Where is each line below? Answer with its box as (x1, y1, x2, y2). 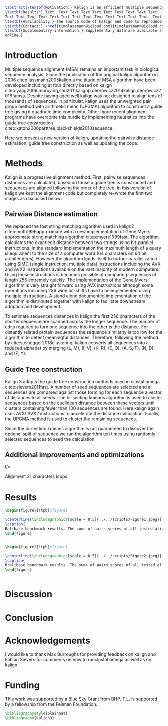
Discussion (5, 589, 52, 600)
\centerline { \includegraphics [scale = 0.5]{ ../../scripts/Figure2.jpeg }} (5, 553, 162, 558)
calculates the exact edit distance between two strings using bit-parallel (5, 239, 153, 246)
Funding (5, 679, 40, 691)
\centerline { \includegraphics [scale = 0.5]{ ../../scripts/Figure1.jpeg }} (5, 517, 162, 522)
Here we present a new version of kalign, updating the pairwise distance (5, 135, 154, 141)
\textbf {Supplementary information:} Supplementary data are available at (5, 28, 164, 33)
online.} (5, 33, 23, 38)
